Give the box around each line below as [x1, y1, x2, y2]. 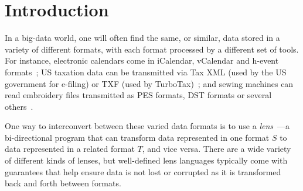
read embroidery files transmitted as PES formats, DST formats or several [5, 89, 272, 101]
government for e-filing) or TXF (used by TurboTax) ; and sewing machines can [5, 77, 294, 89]
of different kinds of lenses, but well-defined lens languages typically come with [5, 154, 288, 166]
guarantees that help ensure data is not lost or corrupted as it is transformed [5, 165, 281, 178]
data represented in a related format [5, 143, 135, 155]
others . [5, 100, 33, 112]
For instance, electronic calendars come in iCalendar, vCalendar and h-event [5, 54, 279, 67]
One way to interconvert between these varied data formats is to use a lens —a [5, 120, 290, 132]
